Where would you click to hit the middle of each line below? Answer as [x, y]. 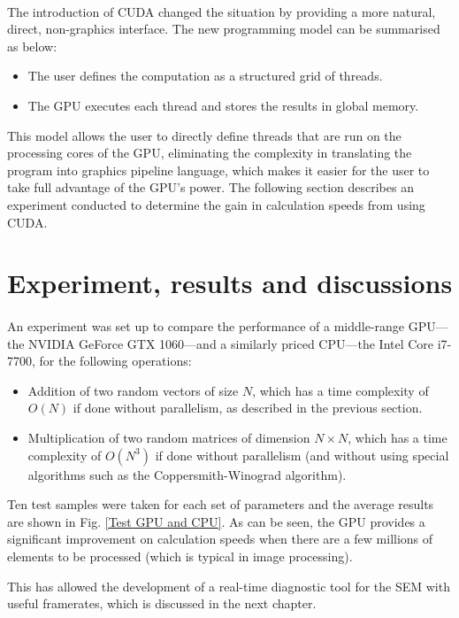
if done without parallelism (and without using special [302, 455]
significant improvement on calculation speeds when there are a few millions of [220, 539]
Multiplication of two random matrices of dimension [169, 438]
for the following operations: [115, 361]
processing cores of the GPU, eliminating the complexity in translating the [210, 153]
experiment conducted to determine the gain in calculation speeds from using [216, 204]
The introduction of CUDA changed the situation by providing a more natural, [222, 11]
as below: [32, 46]
